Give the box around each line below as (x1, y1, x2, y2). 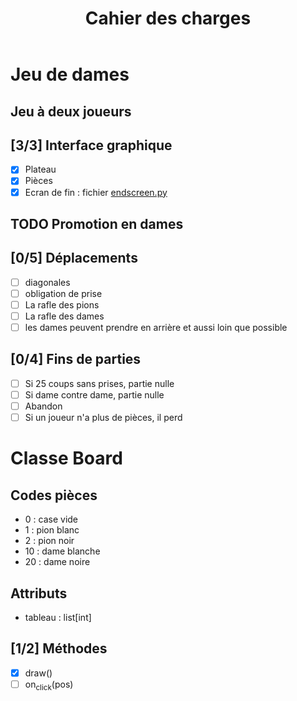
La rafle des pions (24, 298, 100, 311)
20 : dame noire (24, 556, 91, 568)
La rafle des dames (24, 310, 105, 322)
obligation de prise (24, 287, 103, 299)
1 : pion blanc (24, 524, 80, 536)
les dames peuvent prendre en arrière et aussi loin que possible (24, 322, 288, 334)
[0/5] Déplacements (10, 250, 138, 267)
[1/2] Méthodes (10, 640, 108, 657)
